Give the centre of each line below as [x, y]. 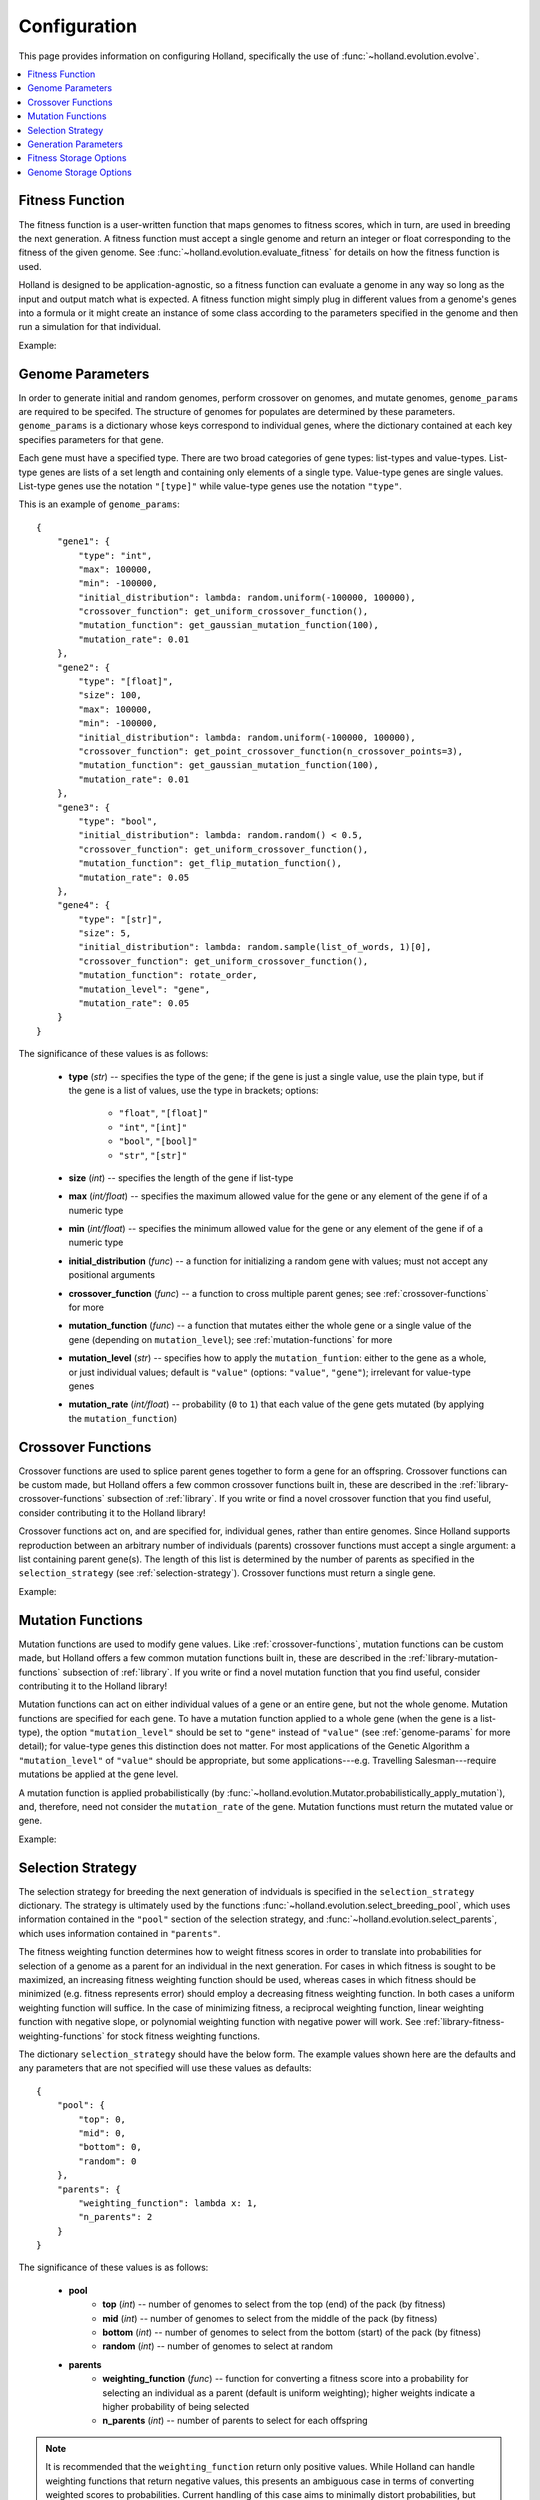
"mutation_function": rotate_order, [168, 975]
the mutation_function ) [123, 1418]
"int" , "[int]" [153, 1127]
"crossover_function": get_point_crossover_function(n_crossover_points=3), [271, 751]
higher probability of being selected [176, 2406]
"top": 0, [102, 2119]
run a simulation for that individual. [90, 327]
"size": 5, [105, 933]
